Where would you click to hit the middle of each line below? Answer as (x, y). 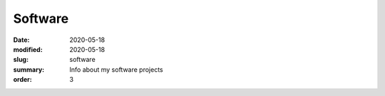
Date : (21, 40)
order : (22, 80)
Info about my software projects (116, 69)
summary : (29, 69)
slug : (21, 60)
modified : (28, 49)
